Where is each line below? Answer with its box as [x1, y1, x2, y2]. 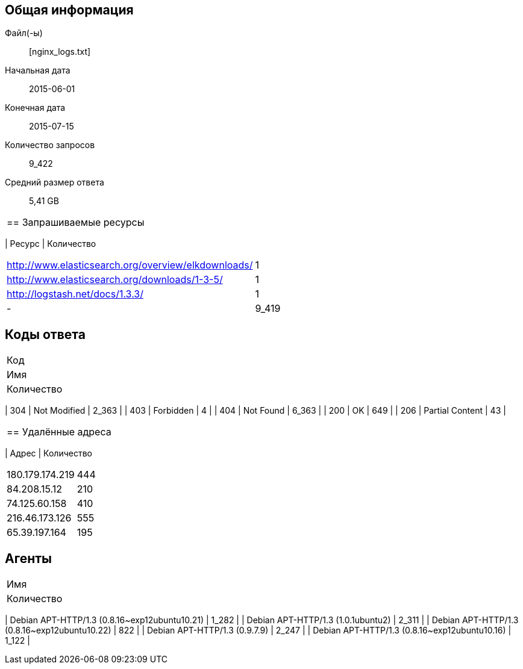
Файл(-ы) [5, 28, 43, 39]
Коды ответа [5, 326, 86, 342]
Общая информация [5, 2, 134, 17]
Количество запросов [5, 140, 95, 151]
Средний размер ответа [5, 177, 104, 188]
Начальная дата [5, 65, 70, 76]
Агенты [5, 550, 52, 566]
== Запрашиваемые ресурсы [7, 216, 145, 229]
